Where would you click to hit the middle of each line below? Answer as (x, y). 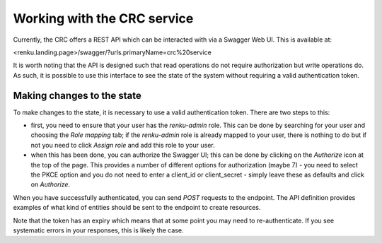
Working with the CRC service (103, 18)
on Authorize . (51, 184)
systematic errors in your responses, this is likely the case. (98, 230)
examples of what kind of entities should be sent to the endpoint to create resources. (137, 208)
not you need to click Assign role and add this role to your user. (123, 145)
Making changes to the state (77, 95)
